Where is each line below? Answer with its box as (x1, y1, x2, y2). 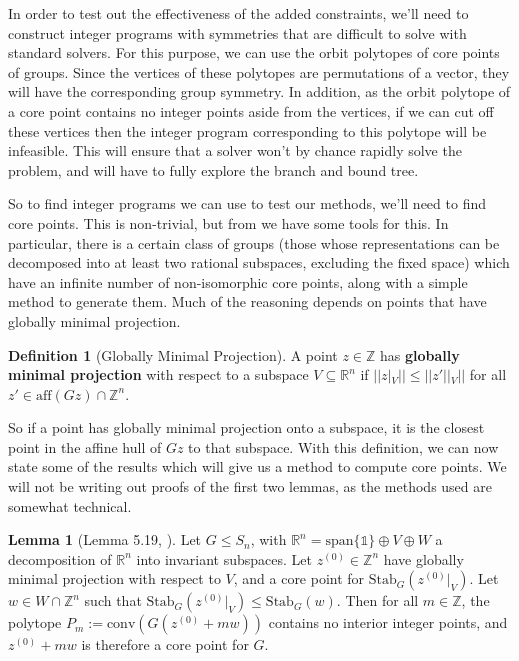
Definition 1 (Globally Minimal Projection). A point (8, 344, 338, 365)
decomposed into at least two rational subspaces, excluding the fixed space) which (8, 252, 510, 273)
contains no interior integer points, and (268, 612, 508, 633)
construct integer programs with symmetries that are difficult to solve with (8, 22, 467, 43)
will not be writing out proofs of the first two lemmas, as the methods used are (8, 476, 492, 497)
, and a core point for (233, 568, 365, 589)
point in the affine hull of (8, 436, 162, 457)
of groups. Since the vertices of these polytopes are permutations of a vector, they (8, 61, 510, 82)
